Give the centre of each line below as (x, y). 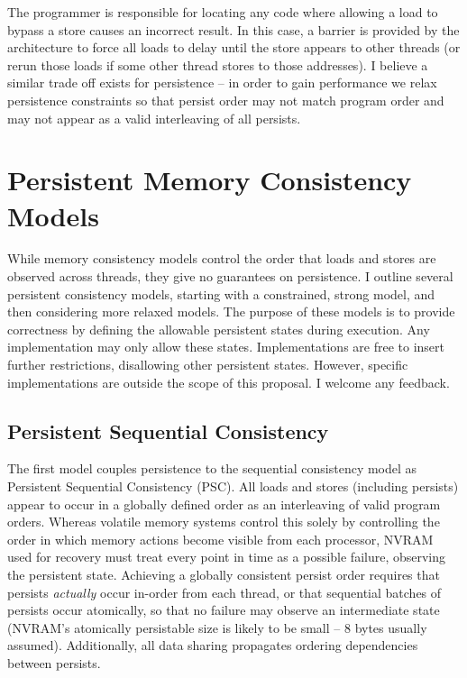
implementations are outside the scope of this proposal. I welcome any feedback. (229, 382)
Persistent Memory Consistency (210, 180)
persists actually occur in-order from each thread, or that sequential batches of (224, 592)
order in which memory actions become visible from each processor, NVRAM (220, 539)
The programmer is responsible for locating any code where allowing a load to (223, 12)
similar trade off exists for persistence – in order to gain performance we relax (222, 82)
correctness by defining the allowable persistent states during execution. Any (219, 329)
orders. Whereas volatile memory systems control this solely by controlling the (224, 522)
